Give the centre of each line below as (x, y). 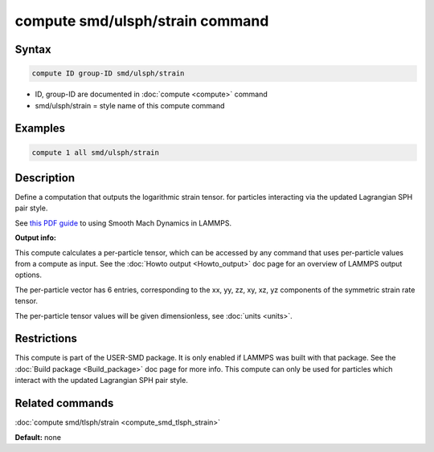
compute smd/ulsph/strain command (142, 21)
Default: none (38, 437)
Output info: (35, 238)
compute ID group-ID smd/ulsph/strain (108, 73)
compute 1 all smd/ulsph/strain (96, 152)
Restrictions (46, 338)
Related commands (64, 403)
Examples (40, 128)
